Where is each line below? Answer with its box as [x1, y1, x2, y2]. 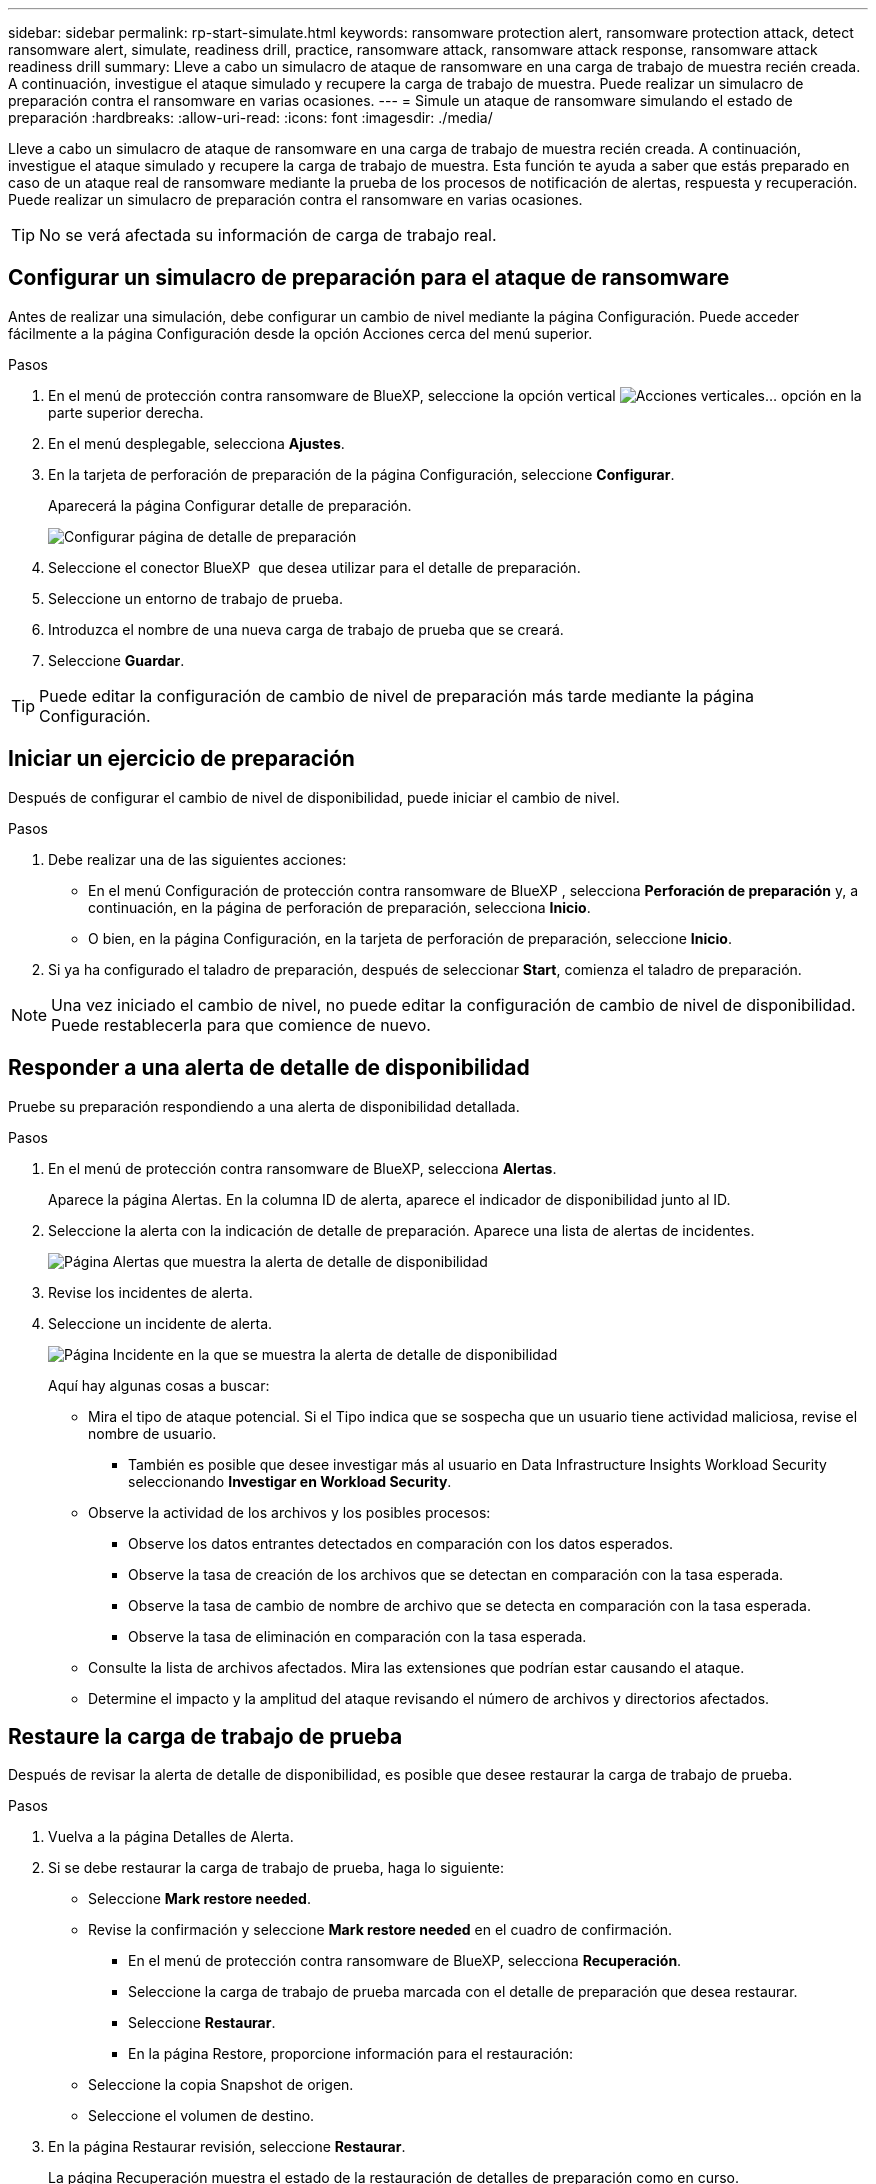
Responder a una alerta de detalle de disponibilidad [8, 1055, 530, 1081]
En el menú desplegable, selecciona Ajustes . [48, 434, 345, 452]
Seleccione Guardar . [48, 651, 185, 669]
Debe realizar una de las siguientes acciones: [48, 850, 347, 868]
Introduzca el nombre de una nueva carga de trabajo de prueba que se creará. [48, 620, 564, 638]
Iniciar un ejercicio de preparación [8, 746, 355, 772]
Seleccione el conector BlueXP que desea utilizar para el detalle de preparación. [48, 558, 581, 576]
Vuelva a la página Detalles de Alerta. [48, 1828, 294, 1846]
